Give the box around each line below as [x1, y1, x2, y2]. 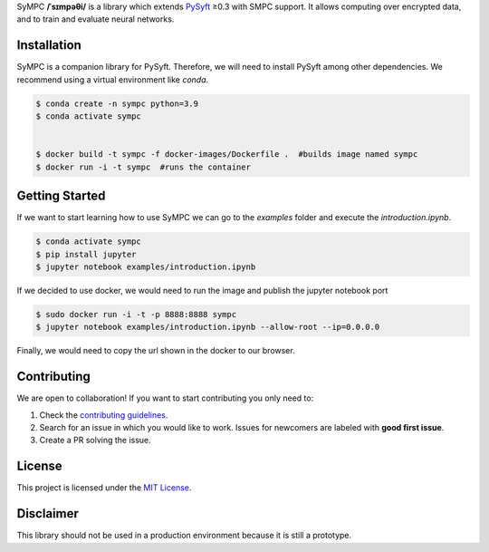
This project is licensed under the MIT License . [16, 482, 192, 493]
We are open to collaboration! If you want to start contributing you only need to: [16, 392, 314, 403]
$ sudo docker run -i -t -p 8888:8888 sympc [35, 309, 237, 319]
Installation [16, 37, 81, 53]
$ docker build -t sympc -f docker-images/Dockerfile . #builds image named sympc [35, 150, 418, 160]
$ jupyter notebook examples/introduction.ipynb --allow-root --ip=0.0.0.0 [35, 322, 380, 333]
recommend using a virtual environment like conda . [16, 73, 209, 85]
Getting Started [16, 189, 106, 204]
